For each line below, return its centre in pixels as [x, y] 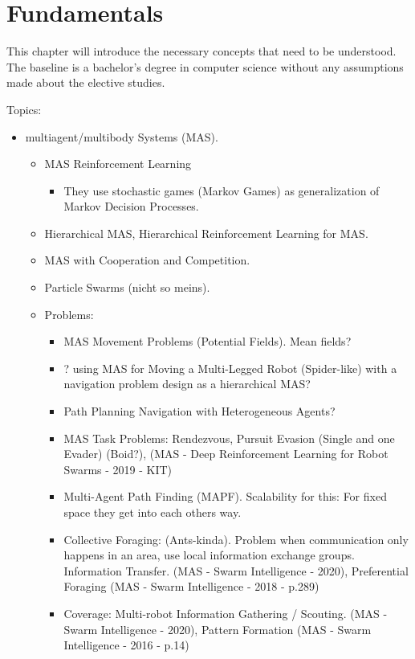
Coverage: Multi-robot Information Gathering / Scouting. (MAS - [226, 613]
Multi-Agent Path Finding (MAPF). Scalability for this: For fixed [225, 496]
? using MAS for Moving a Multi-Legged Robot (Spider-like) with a [230, 368]
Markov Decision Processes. [131, 206]
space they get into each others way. [153, 512]
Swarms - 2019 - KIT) [118, 469]
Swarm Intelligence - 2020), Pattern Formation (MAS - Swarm [218, 629]
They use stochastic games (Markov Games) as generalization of [222, 190]
